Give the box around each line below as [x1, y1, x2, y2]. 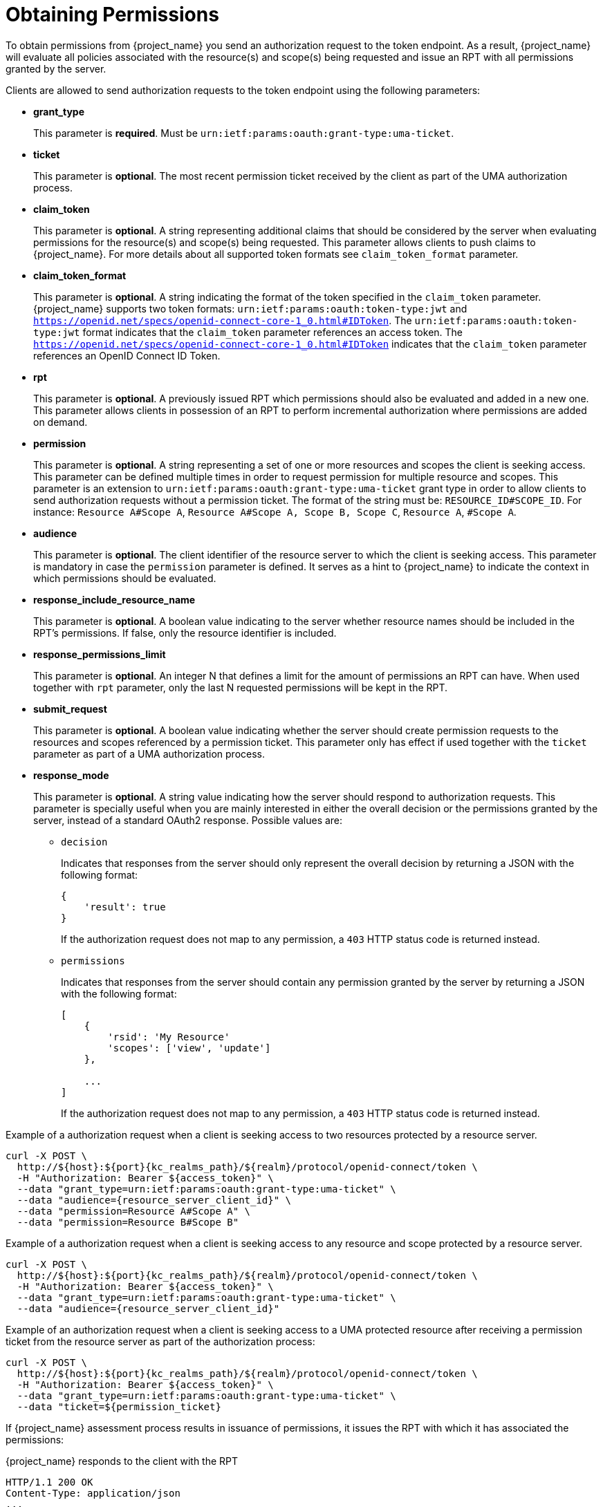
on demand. [33, 415, 88, 428]
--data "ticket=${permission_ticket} [17, 1401, 221, 1412]
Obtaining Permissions [6, 3, 219, 26]
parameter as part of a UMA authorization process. [33, 747, 266, 760]
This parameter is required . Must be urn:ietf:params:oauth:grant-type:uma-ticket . [33, 127, 454, 139]
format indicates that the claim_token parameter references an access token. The [82, 326, 463, 338]
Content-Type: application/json [6, 1487, 180, 1499]
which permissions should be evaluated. [33, 572, 216, 584]
